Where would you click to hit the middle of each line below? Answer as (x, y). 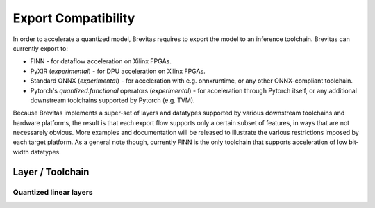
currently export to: (41, 48)
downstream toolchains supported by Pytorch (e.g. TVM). (112, 100)
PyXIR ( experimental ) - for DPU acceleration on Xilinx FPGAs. (118, 71)
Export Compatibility (74, 18)
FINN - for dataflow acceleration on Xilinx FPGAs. (101, 61)
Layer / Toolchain (51, 171)
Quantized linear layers (53, 192)
